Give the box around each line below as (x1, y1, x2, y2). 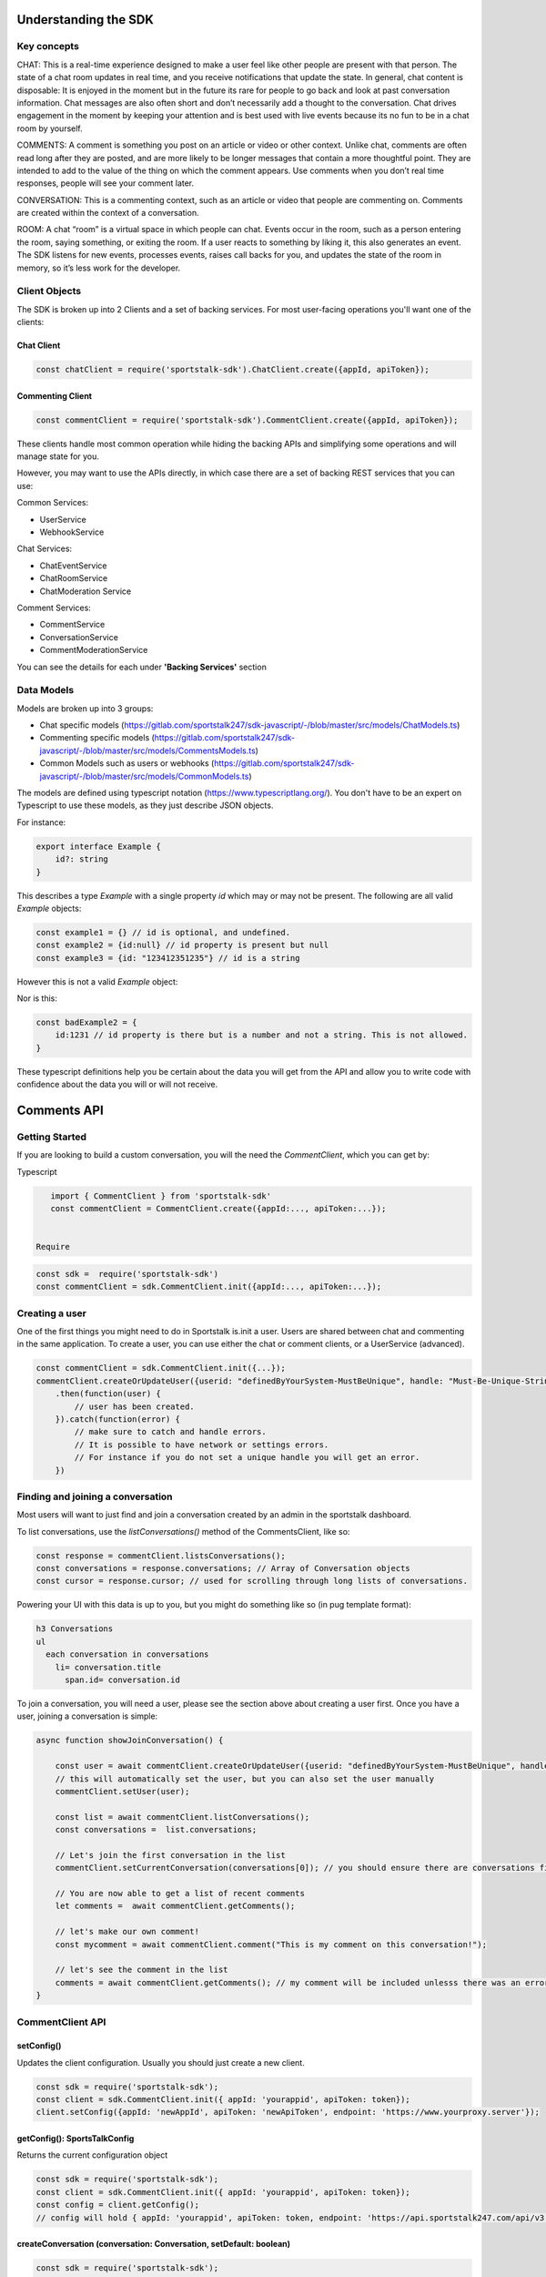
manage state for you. (16, 451, 100, 462)
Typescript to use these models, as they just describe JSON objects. (16, 800, 274, 811)
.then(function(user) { (55, 1389, 161, 1399)
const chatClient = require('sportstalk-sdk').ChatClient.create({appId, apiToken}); (35, 364, 430, 375)
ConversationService (39, 631, 118, 642)
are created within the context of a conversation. (16, 208, 199, 219)
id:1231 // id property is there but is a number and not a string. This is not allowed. (55, 1030, 469, 1040)
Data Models (16, 684, 75, 697)
